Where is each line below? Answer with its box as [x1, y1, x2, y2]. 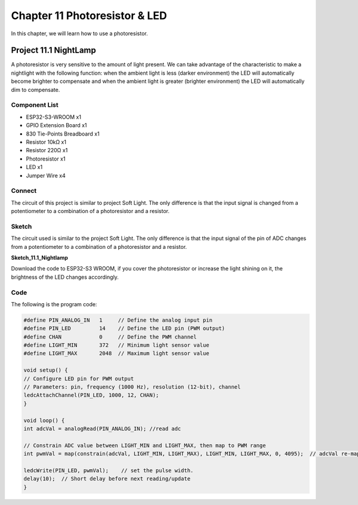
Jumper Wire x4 [26, 172, 66, 179]
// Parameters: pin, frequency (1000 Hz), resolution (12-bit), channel [23, 383, 241, 390]
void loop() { [23, 417, 65, 424]
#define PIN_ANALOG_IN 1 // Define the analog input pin [23, 316, 213, 324]
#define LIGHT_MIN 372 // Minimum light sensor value [23, 342, 209, 349]
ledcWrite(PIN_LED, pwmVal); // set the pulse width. [23, 467, 194, 474]
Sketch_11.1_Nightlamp [11, 254, 69, 261]
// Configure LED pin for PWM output [23, 375, 134, 382]
